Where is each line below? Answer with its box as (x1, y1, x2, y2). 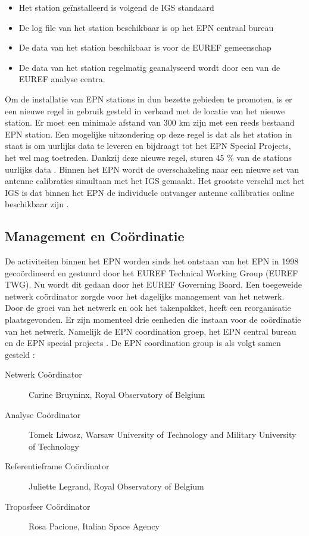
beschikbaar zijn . (5, 198, 69, 210)
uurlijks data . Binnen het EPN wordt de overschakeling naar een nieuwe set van (5, 163, 299, 175)
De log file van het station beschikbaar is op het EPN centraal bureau (18, 21, 274, 33)
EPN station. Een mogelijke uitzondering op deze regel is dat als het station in (5, 127, 292, 140)
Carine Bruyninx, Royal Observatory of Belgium (29, 388, 205, 401)
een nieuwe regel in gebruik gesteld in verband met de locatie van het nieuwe (5, 104, 285, 117)
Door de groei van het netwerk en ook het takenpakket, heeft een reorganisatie (5, 301, 291, 314)
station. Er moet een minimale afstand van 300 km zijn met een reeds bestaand (5, 116, 295, 129)
